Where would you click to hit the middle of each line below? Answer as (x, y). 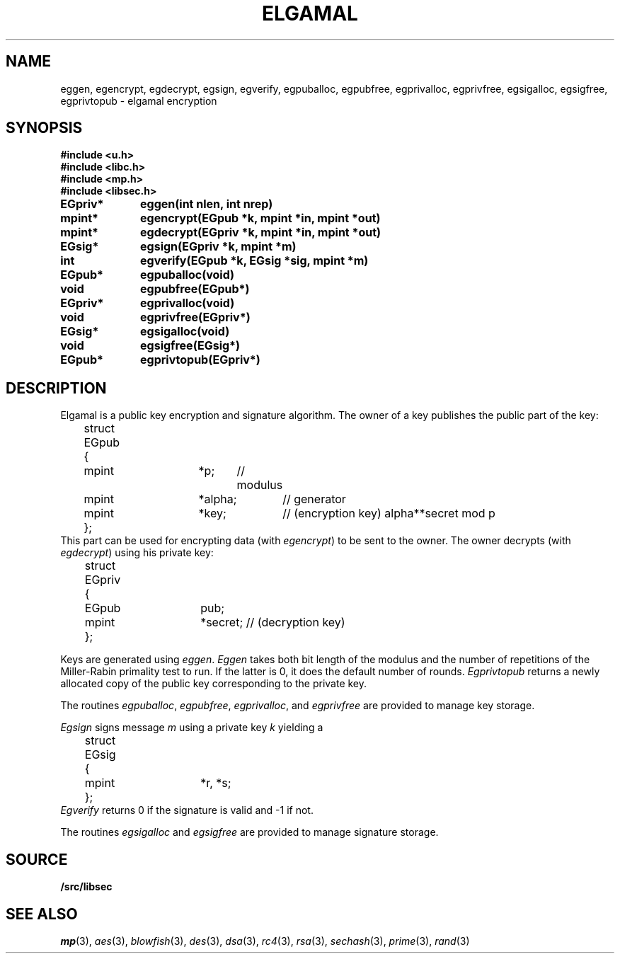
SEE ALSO (42, 914)
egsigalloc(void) (185, 332)
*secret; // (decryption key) (273, 622)
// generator (314, 499)
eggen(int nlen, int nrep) (207, 204)
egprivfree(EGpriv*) (195, 317)
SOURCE (37, 859)
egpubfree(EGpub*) (195, 289)
